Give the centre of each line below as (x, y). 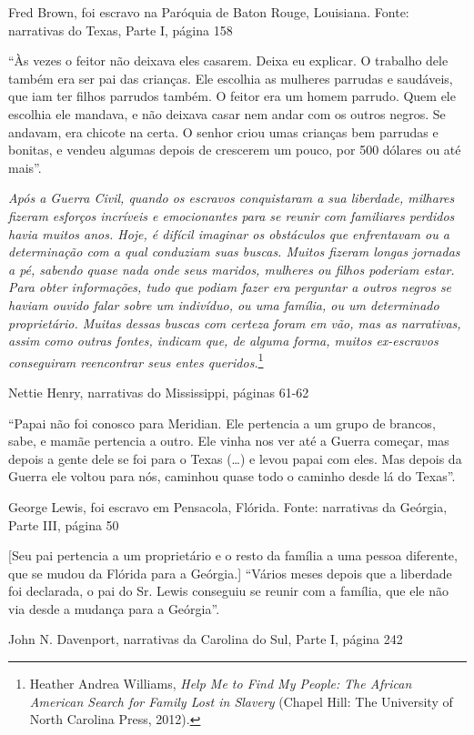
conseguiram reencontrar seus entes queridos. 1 (136, 360)
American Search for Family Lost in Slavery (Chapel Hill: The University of (241, 701)
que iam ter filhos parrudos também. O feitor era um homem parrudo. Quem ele (232, 96)
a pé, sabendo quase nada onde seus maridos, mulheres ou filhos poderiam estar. (232, 269)
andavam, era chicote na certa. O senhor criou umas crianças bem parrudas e (223, 131)
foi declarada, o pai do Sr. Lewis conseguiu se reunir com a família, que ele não (228, 591)
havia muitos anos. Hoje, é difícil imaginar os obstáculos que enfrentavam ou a (229, 233)
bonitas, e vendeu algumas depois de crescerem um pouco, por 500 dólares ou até (235, 150)
